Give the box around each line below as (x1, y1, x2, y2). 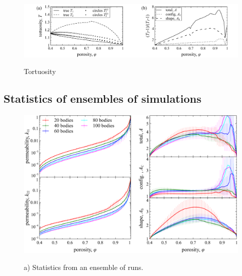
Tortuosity (24, 66, 56, 77)
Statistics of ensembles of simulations (4, 91, 202, 106)
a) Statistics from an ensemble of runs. (24, 261, 143, 272)
